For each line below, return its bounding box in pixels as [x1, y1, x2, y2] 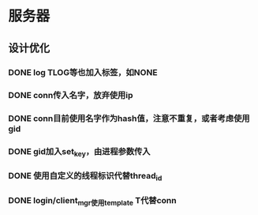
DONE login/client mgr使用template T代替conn [8, 194, 177, 207]
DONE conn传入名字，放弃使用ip [8, 90, 133, 101]
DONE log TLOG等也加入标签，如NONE [8, 66, 158, 77]
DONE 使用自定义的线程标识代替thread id [8, 171, 163, 183]
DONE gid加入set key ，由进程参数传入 [8, 146, 151, 159]
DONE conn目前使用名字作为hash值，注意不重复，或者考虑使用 [8, 113, 250, 124]
